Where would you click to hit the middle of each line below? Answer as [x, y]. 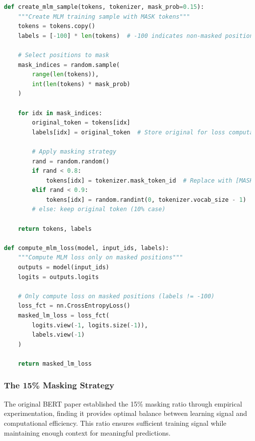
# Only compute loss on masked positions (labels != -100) [116, 296]
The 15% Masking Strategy [59, 385]
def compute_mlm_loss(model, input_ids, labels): [87, 248]
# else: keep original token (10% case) [99, 209]
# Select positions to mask [64, 55]
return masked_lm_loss [55, 363]
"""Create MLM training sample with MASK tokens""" [104, 16]
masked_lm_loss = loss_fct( [64, 315]
